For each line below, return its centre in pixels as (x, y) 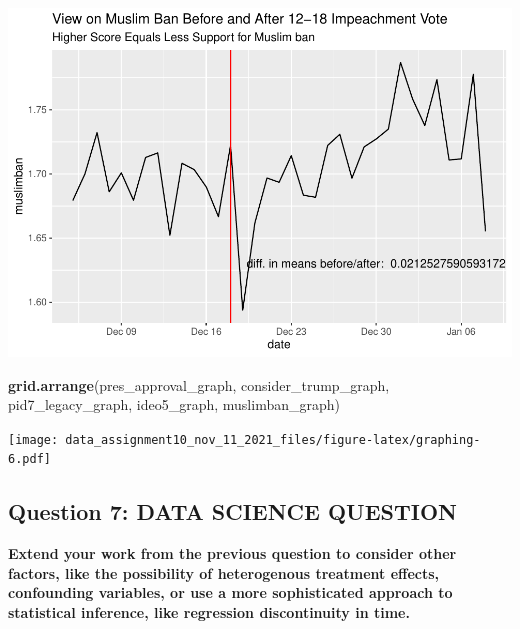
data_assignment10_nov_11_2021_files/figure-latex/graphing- (273, 439)
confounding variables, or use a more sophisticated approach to (230, 592)
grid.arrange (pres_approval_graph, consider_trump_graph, (199, 384)
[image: (33, 439)
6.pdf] (29, 459)
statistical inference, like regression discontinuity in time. (209, 612)
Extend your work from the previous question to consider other (232, 553)
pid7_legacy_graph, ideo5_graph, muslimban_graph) (174, 404)
